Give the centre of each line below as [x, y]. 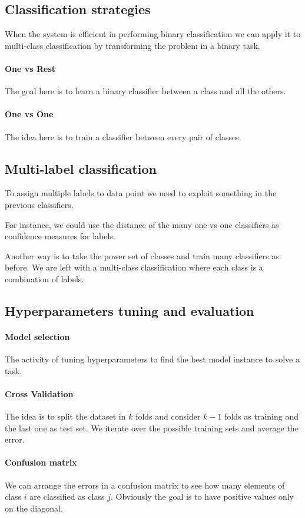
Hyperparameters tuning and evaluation [130, 310]
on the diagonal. [34, 508]
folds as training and [262, 416]
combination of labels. [44, 278]
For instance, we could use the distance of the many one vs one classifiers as [142, 224]
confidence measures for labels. [60, 236]
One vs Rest [30, 68]
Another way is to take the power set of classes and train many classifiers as [142, 255]
